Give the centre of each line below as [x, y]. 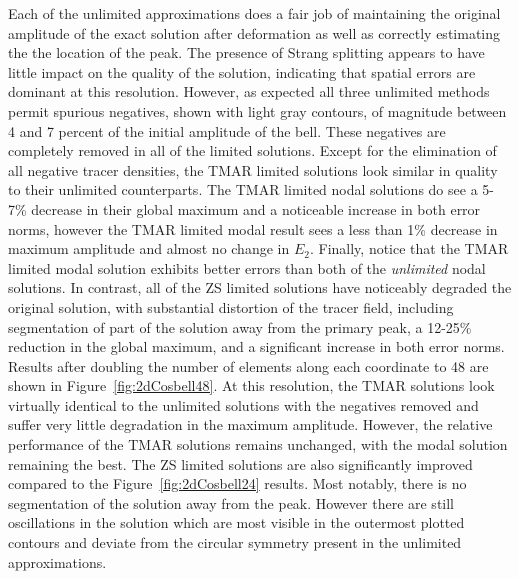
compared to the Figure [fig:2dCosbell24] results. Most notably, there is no [237, 483]
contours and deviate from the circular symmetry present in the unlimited [235, 542]
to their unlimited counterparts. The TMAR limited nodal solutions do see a [243, 189]
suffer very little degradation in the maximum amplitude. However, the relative [250, 424]
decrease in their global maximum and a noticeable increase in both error [256, 208]
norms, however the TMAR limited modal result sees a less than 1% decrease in [253, 228]
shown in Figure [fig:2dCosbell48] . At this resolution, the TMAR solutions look [251, 385]
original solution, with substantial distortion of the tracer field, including [231, 306]
